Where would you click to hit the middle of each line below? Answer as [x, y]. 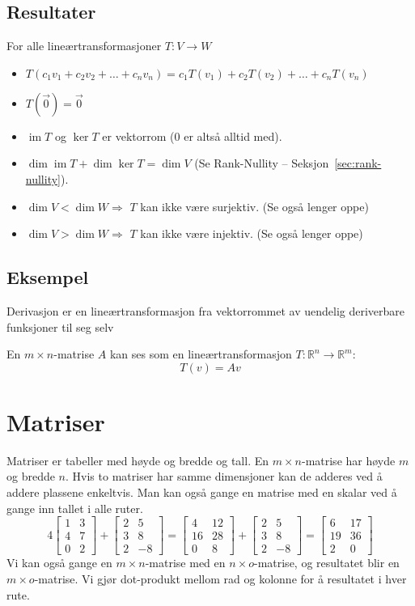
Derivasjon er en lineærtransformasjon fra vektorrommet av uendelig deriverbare [206, 310]
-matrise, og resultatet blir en [326, 563]
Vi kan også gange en [59, 563]
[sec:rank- [358, 163]
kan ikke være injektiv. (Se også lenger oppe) [252, 233]
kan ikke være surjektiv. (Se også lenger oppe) [254, 206]
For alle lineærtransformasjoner [84, 46]
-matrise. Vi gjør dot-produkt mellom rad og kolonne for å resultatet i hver [220, 578]
